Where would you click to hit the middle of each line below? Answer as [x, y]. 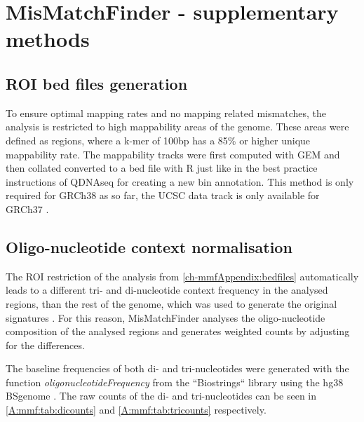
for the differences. [45, 345]
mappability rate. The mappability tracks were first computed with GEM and [173, 154]
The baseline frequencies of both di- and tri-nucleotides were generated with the [177, 368]
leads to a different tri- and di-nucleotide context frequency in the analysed [167, 290]
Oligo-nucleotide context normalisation [149, 246]
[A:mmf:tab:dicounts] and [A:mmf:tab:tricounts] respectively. [136, 410]
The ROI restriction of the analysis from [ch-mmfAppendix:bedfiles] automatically [182, 276]
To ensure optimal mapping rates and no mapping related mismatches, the [166, 113]
